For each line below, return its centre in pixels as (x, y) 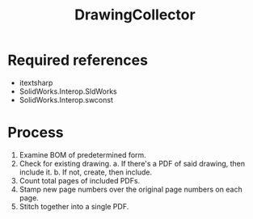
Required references (78, 60)
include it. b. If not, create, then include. (86, 172)
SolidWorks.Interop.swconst (66, 99)
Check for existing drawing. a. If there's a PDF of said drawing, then (132, 163)
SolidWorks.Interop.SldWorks (68, 91)
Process (36, 133)
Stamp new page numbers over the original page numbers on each (131, 189)
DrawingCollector (135, 15)
